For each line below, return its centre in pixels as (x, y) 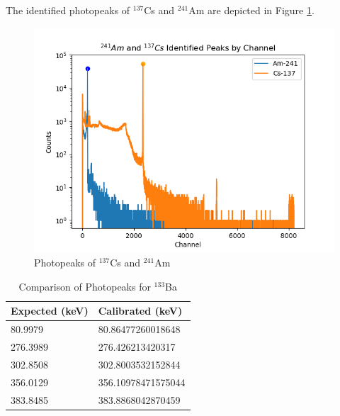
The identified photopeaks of (68, 10)
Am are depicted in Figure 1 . (251, 10)
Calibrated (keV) (140, 311)
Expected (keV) (50, 311)
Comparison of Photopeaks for (85, 286)
